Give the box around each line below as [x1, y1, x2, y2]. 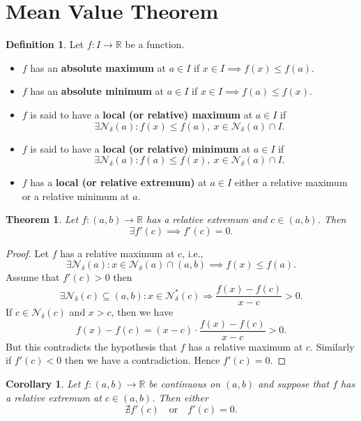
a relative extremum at [6, 390, 102, 404]
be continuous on [148, 376, 221, 390]
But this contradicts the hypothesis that [6, 339, 177, 353]
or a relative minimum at [22, 188, 130, 203]
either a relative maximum [234, 175, 348, 190]
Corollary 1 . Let [6, 376, 81, 390]
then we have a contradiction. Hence [64, 353, 220, 367]
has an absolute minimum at [30, 84, 164, 98]
